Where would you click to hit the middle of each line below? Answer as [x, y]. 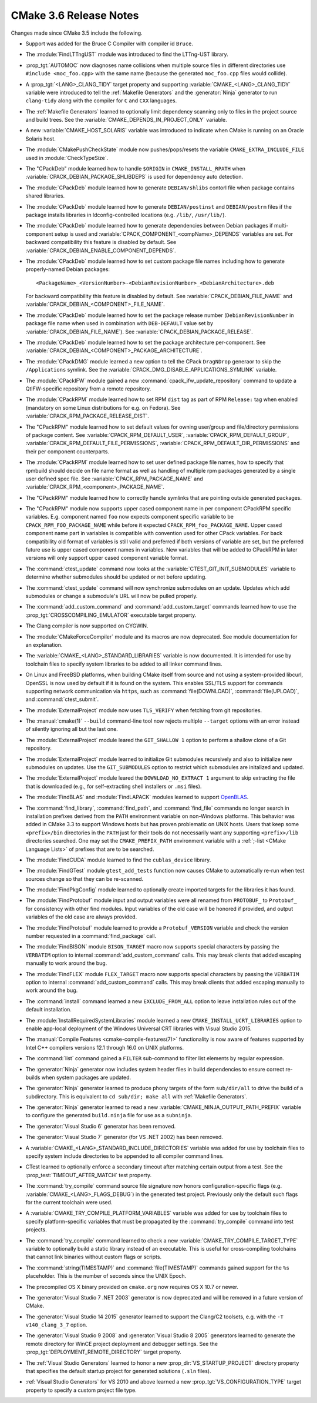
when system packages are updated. [86, 1077]
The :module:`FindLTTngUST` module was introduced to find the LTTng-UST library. [127, 54]
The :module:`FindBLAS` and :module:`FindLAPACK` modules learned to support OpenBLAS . [137, 797]
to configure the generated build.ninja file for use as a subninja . [109, 1115]
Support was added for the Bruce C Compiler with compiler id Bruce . [109, 44]
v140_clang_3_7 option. [56, 1325]
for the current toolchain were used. [69, 1202]
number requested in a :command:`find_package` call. [91, 936]
